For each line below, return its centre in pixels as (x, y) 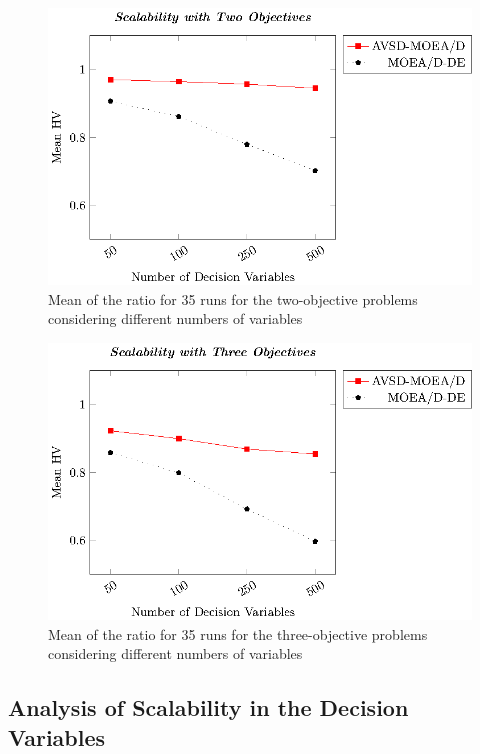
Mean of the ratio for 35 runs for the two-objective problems (233, 298)
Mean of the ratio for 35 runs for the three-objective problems (238, 633)
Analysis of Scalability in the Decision (208, 707)
